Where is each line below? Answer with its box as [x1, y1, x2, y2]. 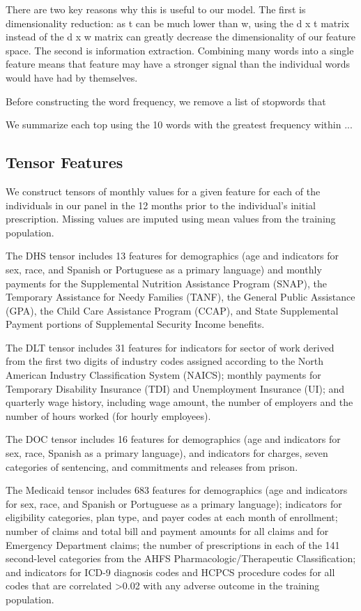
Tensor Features [6, 151, 123, 173]
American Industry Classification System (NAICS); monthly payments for [6, 368, 321, 382]
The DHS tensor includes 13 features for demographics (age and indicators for [6, 248, 339, 263]
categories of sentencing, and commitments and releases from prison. [6, 459, 298, 474]
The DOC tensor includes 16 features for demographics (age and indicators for [6, 432, 341, 446]
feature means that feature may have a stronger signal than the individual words [6, 56, 351, 71]
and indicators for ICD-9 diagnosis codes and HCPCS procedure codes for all [6, 564, 335, 579]
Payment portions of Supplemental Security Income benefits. [6, 317, 265, 331]
